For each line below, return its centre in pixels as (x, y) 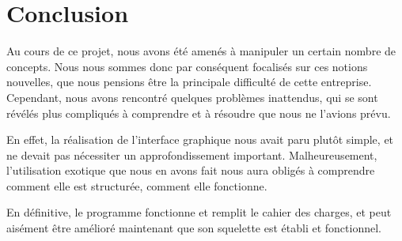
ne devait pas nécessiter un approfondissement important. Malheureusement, (192, 154)
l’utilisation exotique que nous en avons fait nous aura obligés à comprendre (191, 170)
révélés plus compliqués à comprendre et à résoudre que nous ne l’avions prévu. (199, 113)
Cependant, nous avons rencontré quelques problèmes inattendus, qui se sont (192, 97)
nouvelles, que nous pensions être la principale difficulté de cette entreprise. (189, 82)
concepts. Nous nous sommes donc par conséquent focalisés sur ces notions (187, 66)
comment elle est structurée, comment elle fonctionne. (137, 185)
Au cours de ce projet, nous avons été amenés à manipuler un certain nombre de (201, 51)
